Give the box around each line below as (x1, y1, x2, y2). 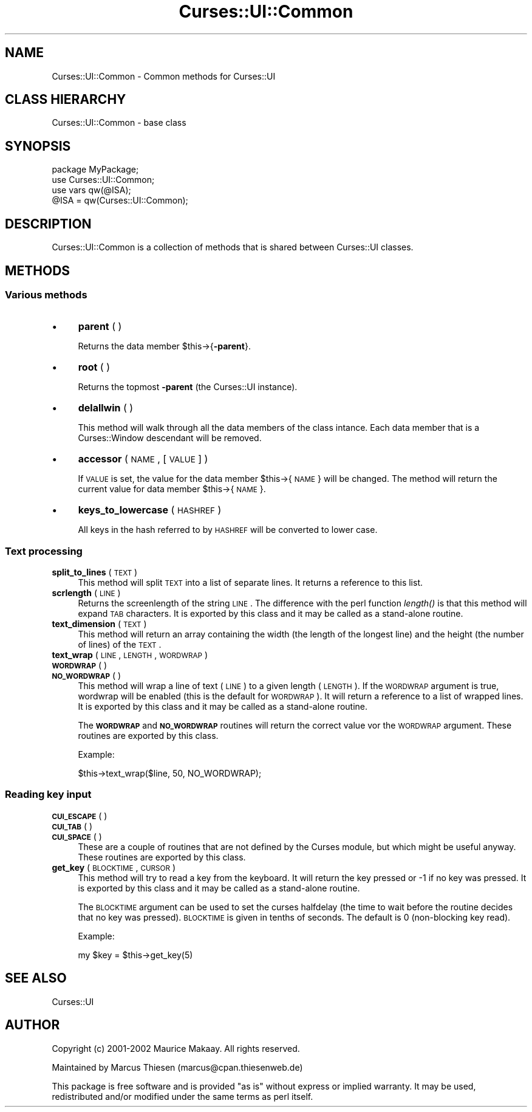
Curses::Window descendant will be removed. (78, 433, 262, 444)
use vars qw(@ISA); (52, 185, 131, 196)
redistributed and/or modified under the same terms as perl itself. (52, 1091, 313, 1102)
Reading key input (5, 788, 92, 801)
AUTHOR (5, 1017, 60, 1033)
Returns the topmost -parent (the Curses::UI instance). (78, 382, 298, 393)
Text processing (5, 544, 83, 557)
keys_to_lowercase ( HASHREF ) (78, 504, 222, 517)
